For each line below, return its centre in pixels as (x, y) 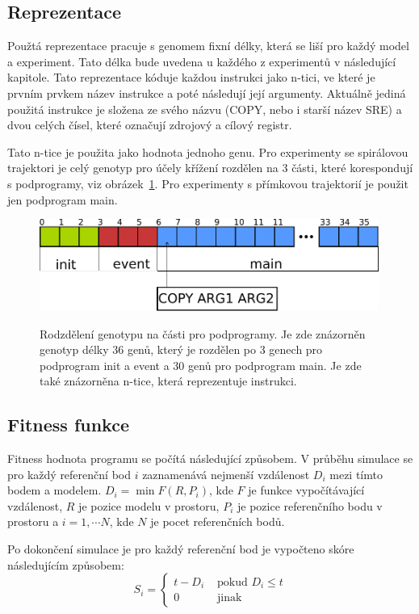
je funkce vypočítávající (306, 490)
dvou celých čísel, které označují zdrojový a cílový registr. (150, 125)
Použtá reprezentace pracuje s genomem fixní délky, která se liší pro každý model (208, 46)
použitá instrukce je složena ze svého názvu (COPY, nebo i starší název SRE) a (205, 109)
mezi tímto (356, 474)
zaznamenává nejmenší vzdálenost (226, 474)
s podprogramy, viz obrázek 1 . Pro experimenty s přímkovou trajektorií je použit (208, 183)
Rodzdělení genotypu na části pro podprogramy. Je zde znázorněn (203, 333)
